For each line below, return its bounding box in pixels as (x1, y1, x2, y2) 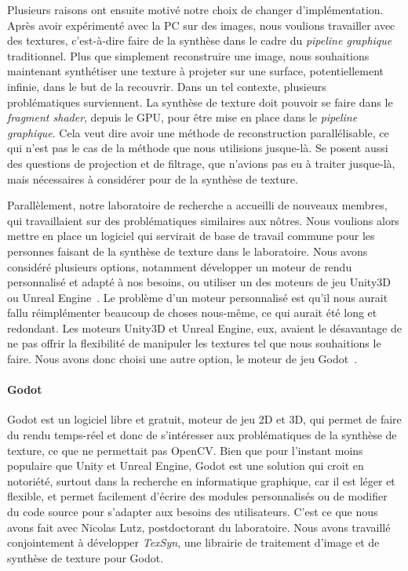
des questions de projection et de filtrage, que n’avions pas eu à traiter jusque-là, (7, 155, 395, 171)
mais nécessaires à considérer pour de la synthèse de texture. (7, 170, 298, 187)
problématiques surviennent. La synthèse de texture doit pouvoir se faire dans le (7, 93, 393, 110)
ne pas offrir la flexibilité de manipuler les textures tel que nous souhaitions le (7, 335, 381, 351)
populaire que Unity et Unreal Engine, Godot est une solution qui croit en (7, 457, 364, 474)
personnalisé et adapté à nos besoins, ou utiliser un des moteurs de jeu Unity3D (7, 274, 391, 290)
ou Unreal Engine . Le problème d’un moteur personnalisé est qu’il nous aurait (7, 289, 388, 305)
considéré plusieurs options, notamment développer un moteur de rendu (7, 258, 352, 275)
